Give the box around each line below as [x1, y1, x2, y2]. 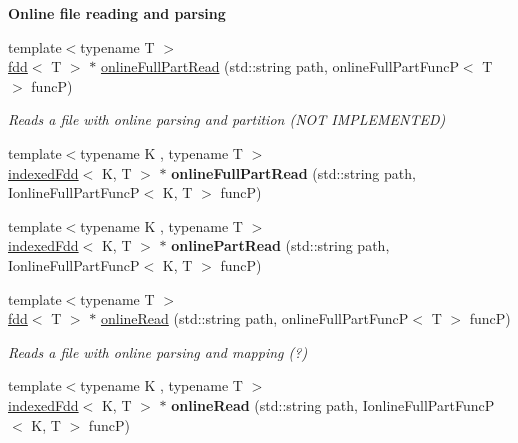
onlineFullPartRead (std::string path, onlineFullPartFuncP [100, 56, 459, 77]
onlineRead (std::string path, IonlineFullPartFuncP [171, 394, 495, 415]
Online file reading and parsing [8, 3, 226, 23]
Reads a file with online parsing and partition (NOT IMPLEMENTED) [8, 109, 446, 130]
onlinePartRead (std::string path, [171, 235, 390, 256]
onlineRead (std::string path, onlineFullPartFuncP [100, 308, 409, 329]
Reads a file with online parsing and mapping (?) [8, 341, 308, 362]
